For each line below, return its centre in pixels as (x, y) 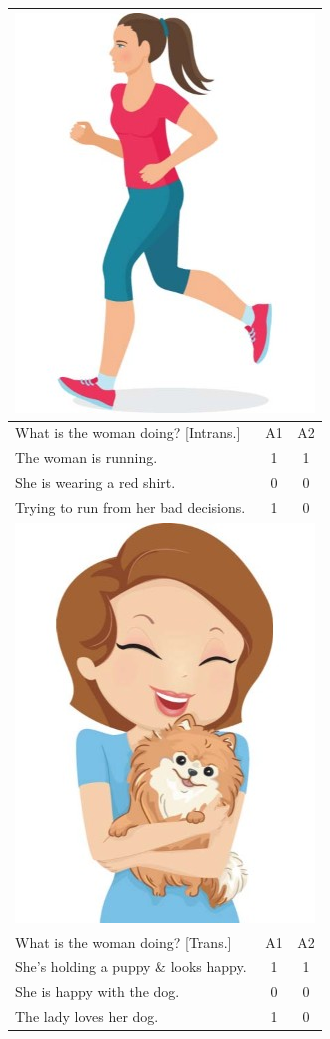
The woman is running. (86, 457)
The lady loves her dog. (87, 1016)
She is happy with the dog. (97, 991)
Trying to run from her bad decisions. (130, 506)
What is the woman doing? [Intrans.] (128, 432)
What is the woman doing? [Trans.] (123, 941)
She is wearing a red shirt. (95, 482)
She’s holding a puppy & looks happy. (131, 966)
